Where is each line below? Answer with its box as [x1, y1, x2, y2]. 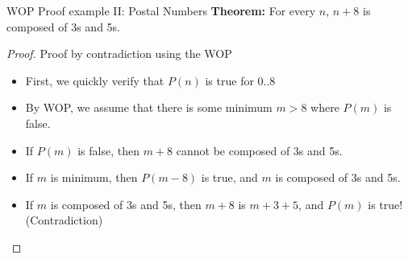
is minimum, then [50, 169, 138, 186]
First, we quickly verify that [25, 72, 164, 88]
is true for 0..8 [205, 72, 276, 88]
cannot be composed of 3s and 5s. [176, 142, 343, 158]
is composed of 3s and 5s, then [50, 195, 202, 212]
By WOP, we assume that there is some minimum [25, 99, 273, 116]
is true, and [201, 169, 258, 186]
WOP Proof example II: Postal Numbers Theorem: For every [6, 2, 316, 18]
